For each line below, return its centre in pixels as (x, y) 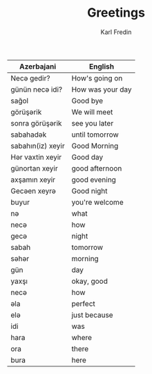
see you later (93, 123)
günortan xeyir (34, 168)
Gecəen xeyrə (34, 191)
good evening (94, 180)
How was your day (102, 90)
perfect (83, 303)
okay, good (90, 281)
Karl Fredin (116, 32)
